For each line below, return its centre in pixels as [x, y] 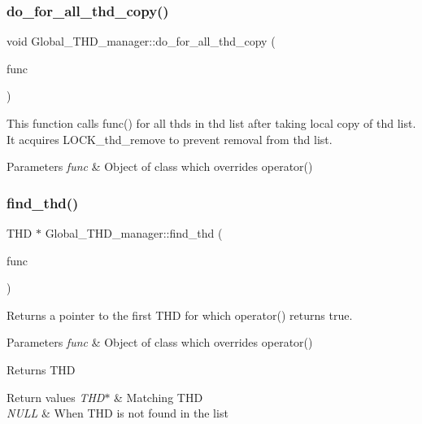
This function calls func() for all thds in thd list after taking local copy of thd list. [211, 123]
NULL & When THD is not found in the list [117, 413]
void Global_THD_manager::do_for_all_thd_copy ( [141, 41]
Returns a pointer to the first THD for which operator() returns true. [180, 315]
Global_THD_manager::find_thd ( [134, 233]
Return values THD [56, 397]
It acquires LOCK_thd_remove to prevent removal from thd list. [170, 139]
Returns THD [41, 369]
